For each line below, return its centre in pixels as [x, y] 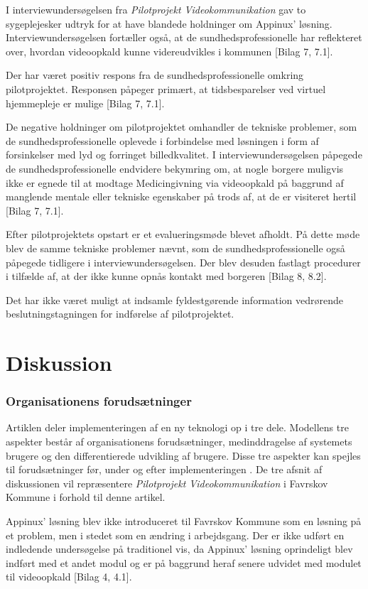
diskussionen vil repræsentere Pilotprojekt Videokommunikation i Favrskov [167, 483]
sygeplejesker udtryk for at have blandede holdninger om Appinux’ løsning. [169, 23]
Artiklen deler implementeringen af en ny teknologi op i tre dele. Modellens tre [177, 427]
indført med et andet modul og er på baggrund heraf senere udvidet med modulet [184, 562]
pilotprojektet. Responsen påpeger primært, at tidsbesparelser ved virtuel [166, 88]
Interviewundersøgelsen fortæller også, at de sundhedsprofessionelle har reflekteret [184, 37]
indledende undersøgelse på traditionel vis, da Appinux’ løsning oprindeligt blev [179, 549]
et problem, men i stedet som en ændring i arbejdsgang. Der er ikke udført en [175, 535]
